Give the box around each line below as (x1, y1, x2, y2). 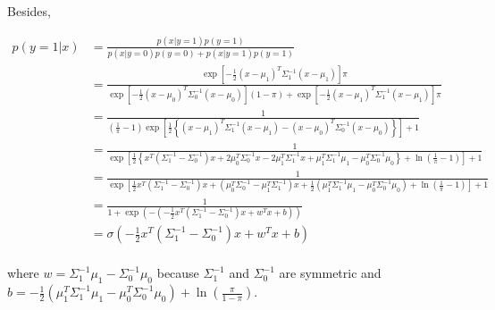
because (156, 264, 199, 282)
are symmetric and (279, 264, 382, 282)
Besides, (7, 2, 51, 20)
